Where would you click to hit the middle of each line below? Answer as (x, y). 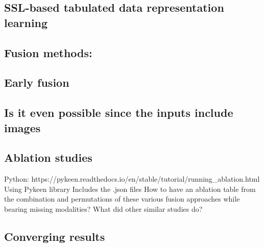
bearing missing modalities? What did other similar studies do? (103, 208)
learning (26, 22)
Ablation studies (48, 157)
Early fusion (37, 82)
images (22, 127)
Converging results (55, 236)
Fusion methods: (48, 52)
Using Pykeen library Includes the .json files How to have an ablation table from (130, 189)
